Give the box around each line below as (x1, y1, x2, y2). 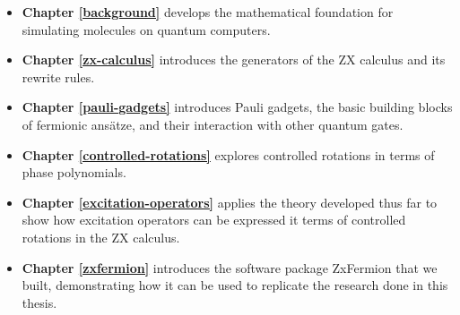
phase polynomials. (22, 163, 126, 182)
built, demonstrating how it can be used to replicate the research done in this (22, 276, 448, 294)
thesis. (22, 293, 57, 311)
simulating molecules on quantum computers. (22, 20, 271, 38)
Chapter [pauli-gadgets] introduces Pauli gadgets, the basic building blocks (22, 98, 453, 116)
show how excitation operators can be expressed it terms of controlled (22, 210, 406, 229)
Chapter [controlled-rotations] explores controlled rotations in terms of (22, 145, 435, 164)
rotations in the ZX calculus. (22, 227, 180, 246)
